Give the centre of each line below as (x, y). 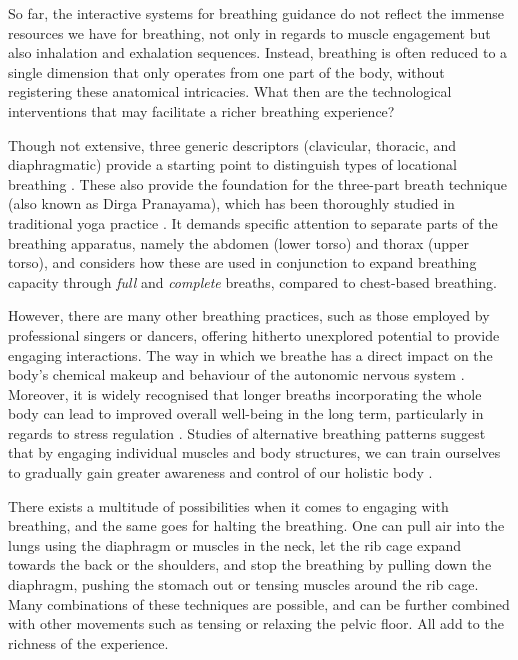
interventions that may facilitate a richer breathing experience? (201, 110)
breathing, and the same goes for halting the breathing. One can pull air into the (256, 525)
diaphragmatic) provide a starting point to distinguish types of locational (232, 164)
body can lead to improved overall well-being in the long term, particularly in (246, 413)
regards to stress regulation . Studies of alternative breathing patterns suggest (247, 432)
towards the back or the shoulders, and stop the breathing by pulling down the (250, 564)
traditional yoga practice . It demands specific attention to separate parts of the (253, 222)
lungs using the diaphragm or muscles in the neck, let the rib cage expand (235, 544)
